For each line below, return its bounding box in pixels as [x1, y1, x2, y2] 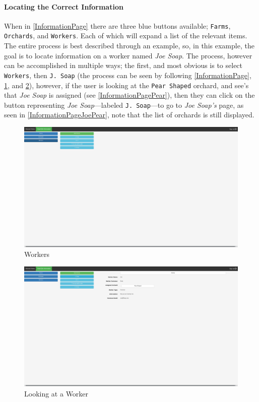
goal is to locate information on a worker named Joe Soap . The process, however [4, 50, 252, 60]
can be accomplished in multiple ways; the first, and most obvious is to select [4, 60, 243, 71]
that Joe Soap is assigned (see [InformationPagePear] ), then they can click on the [4, 90, 255, 100]
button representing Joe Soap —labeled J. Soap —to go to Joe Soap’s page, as [4, 99, 244, 110]
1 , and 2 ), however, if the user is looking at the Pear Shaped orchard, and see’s [4, 80, 249, 90]
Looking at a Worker [24, 388, 89, 398]
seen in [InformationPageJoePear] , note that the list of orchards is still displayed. [4, 109, 254, 120]
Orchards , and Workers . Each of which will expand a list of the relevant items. [4, 30, 247, 41]
